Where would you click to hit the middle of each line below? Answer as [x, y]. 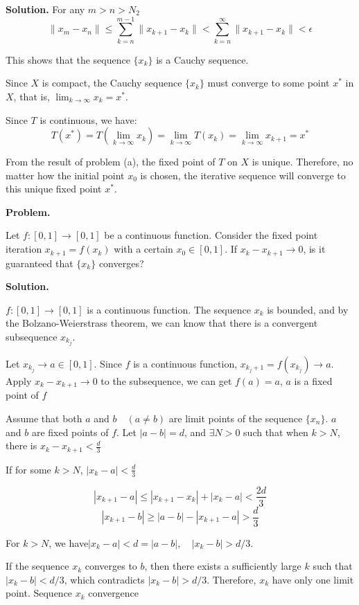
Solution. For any [45, 9]
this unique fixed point [54, 189]
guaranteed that [40, 263]
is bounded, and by [308, 309]
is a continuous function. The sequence [169, 309]
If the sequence [37, 566]
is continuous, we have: [88, 119]
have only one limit [313, 579]
